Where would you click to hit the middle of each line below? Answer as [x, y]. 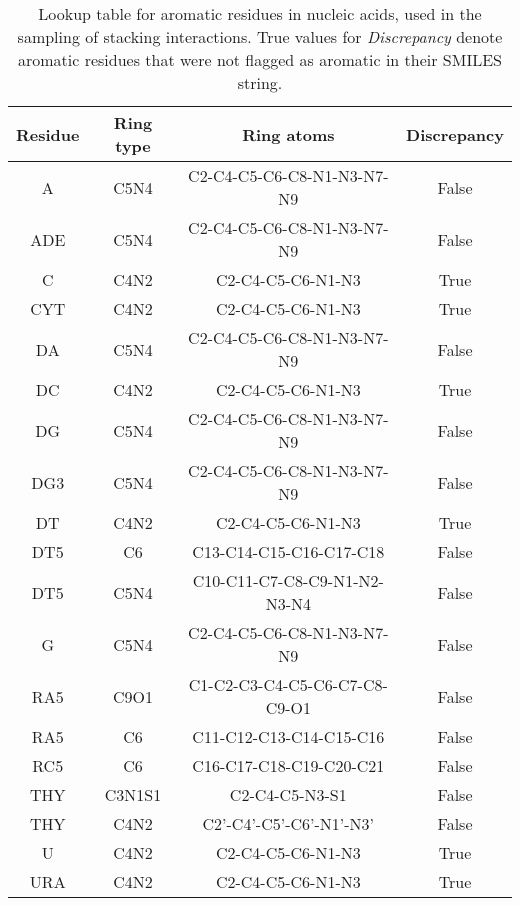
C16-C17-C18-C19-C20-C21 [288, 765]
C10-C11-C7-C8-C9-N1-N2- [288, 580]
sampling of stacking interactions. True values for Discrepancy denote [260, 36]
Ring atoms [288, 134]
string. [260, 82]
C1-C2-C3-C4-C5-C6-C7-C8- [288, 684]
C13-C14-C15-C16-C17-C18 [288, 551]
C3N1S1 [133, 794]
